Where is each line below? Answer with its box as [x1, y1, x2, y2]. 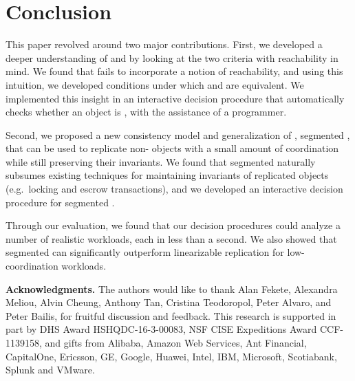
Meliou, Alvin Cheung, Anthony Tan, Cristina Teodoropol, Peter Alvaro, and [6, 295, 332, 309]
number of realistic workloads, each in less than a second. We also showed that [6, 231, 337, 246]
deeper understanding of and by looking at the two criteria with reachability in [6, 50, 338, 65]
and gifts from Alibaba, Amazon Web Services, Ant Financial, [45, 336, 307, 349]
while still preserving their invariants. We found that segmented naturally [6, 154, 316, 168]
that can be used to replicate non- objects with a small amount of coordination [6, 141, 339, 155]
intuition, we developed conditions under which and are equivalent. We [6, 77, 304, 91]
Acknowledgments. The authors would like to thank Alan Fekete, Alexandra [6, 281, 338, 296]
